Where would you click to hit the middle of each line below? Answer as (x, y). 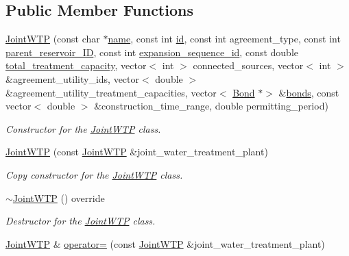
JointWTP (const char (53, 39)
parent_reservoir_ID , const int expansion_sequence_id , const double (152, 52)
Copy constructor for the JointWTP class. (94, 174)
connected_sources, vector (248, 65)
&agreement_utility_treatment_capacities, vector (111, 92)
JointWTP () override (59, 197)
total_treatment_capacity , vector (76, 65)
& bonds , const (309, 92)
